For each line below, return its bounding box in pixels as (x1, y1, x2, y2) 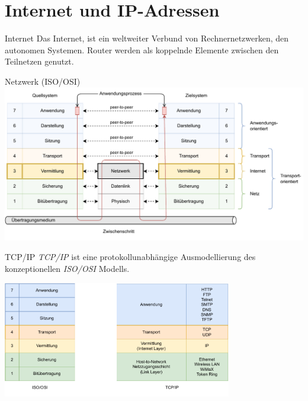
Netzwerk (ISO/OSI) (5, 75, 81, 87)
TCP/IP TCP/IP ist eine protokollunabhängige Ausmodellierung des (5, 251, 256, 263)
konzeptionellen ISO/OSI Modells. (5, 262, 130, 275)
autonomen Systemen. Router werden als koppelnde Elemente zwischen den (5, 43, 279, 56)
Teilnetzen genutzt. (5, 55, 74, 68)
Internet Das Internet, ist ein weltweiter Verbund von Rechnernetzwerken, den (5, 32, 289, 44)
